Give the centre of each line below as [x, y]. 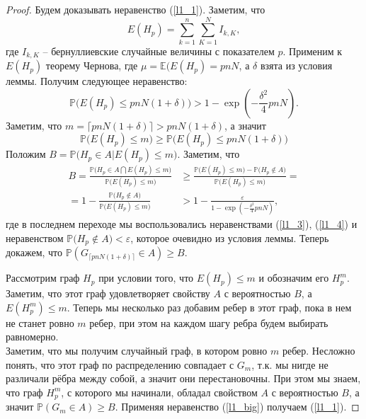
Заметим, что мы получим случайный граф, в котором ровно [137, 350]
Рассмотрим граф [43, 278]
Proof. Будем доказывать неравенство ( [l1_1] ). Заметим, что [136, 9]
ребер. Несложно [319, 350]
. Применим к [313, 51]
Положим [26, 154]
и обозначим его [294, 278]
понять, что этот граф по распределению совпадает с [120, 364]
